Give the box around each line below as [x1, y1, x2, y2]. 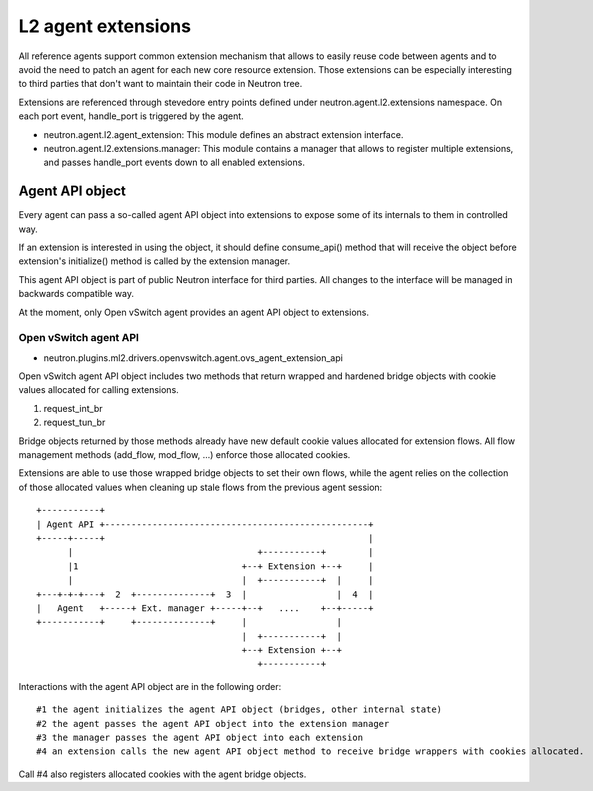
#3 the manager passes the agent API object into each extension [36, 732, 364, 744]
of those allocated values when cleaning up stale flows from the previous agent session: [18, 481, 383, 493]
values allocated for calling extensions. [18, 384, 179, 396]
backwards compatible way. [18, 288, 135, 300]
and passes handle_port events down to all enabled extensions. [43, 156, 305, 169]
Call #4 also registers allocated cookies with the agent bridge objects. [18, 768, 307, 780]
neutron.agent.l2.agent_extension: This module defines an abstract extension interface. [43, 128, 404, 140]
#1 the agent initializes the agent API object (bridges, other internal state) [36, 704, 443, 715]
